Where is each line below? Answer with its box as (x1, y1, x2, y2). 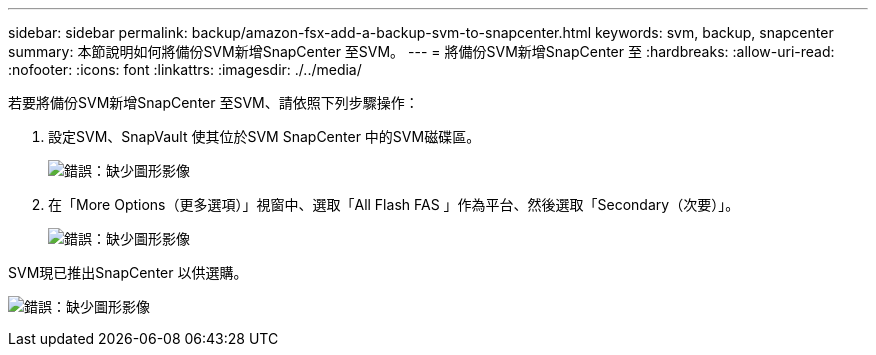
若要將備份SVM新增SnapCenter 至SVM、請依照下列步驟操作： (8, 94, 419, 111)
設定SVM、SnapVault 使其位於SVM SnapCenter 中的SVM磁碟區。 (48, 128, 481, 145)
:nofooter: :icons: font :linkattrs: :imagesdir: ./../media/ (8, 61, 362, 78)
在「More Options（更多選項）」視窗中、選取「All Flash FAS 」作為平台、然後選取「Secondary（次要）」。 (48, 196, 740, 213)
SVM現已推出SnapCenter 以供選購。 (8, 264, 248, 281)
